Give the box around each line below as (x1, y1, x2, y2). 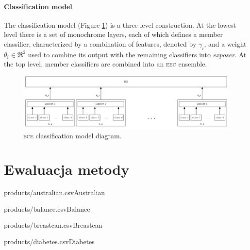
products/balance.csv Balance (4, 203, 90, 214)
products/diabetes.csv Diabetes (4, 236, 95, 246)
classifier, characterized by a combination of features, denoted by (4, 38, 197, 49)
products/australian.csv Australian (4, 187, 105, 197)
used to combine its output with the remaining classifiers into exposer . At (28, 49, 247, 59)
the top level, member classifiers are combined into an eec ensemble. (4, 59, 207, 69)
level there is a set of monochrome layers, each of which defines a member (4, 29, 223, 39)
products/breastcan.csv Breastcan (4, 220, 102, 230)
